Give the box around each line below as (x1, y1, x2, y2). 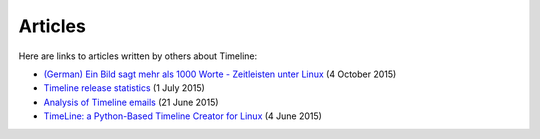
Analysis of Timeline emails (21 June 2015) (43, 96, 219, 108)
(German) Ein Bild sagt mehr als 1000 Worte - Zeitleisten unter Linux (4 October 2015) (43, 68, 397, 80)
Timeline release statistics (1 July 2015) (43, 82, 205, 94)
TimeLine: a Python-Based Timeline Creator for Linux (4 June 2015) (43, 110, 322, 122)
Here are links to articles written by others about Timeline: (18, 50, 258, 62)
